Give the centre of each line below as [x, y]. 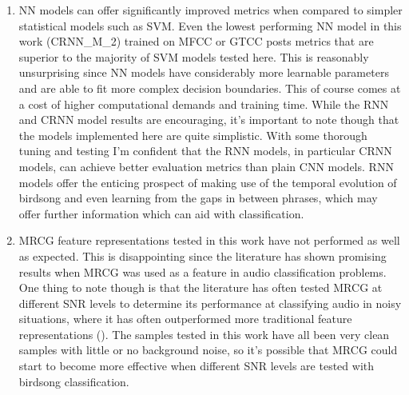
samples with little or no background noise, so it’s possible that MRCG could [208, 350]
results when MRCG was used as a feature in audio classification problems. [203, 271]
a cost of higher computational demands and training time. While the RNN [204, 104]
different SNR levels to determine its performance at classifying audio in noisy [210, 303]
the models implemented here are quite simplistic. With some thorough [193, 135]
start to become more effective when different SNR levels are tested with [197, 366]
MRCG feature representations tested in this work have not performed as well [209, 240]
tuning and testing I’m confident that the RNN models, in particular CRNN [205, 151]
